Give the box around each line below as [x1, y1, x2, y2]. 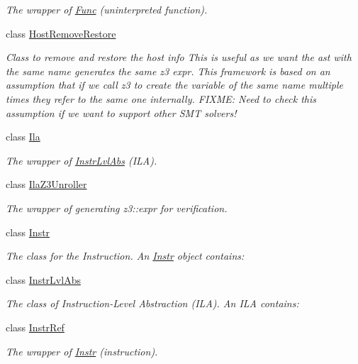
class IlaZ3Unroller [6, 177, 87, 192]
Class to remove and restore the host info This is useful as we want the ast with [6, 50, 352, 65]
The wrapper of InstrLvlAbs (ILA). [6, 153, 157, 167]
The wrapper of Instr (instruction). [6, 343, 158, 358]
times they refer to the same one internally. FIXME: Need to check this [6, 91, 316, 106]
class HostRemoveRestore [6, 26, 116, 40]
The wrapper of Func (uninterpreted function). [6, 2, 208, 16]
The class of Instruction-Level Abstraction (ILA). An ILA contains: [6, 296, 299, 311]
